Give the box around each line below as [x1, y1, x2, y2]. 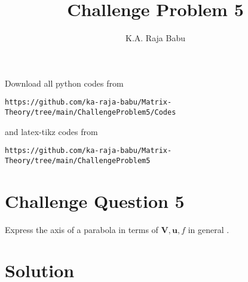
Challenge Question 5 [5, 188, 185, 213]
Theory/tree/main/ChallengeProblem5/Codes [5, 108, 176, 117]
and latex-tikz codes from [5, 125, 98, 137]
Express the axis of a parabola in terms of [5, 223, 158, 235]
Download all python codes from [5, 76, 124, 89]
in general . [188, 223, 229, 235]
